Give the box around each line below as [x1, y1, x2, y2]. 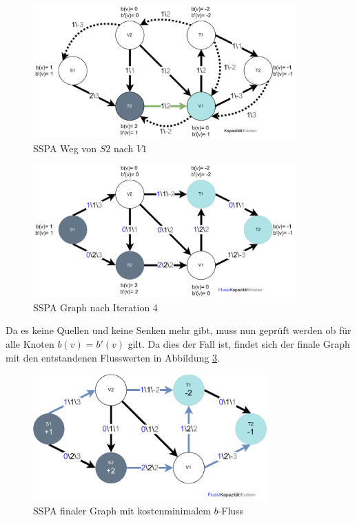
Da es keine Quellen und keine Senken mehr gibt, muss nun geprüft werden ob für [6, 323, 351, 337]
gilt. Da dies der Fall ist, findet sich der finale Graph [127, 337, 350, 351]
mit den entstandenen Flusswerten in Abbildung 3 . [6, 350, 220, 364]
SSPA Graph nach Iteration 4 [33, 300, 158, 314]
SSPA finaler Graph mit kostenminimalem [33, 503, 211, 517]
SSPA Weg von [33, 140, 96, 155]
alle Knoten [6, 337, 54, 351]
